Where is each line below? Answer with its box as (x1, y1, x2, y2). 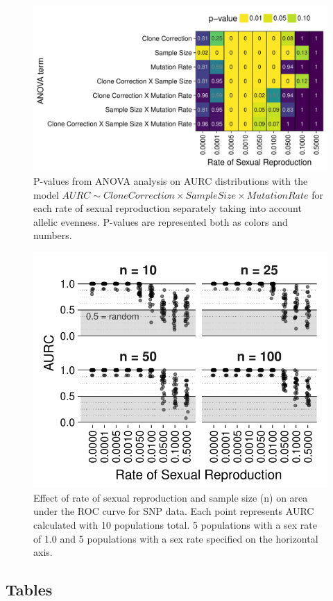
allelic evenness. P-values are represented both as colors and (33, 214, 288, 229)
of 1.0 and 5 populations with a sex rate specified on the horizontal (33, 531, 318, 545)
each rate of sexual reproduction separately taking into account (33, 201, 302, 215)
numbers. (33, 228, 72, 242)
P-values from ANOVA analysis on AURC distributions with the (33, 174, 308, 188)
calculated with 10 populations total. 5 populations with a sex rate (33, 518, 318, 532)
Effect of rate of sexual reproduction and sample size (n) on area (33, 490, 308, 504)
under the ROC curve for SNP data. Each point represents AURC (33, 504, 314, 518)
